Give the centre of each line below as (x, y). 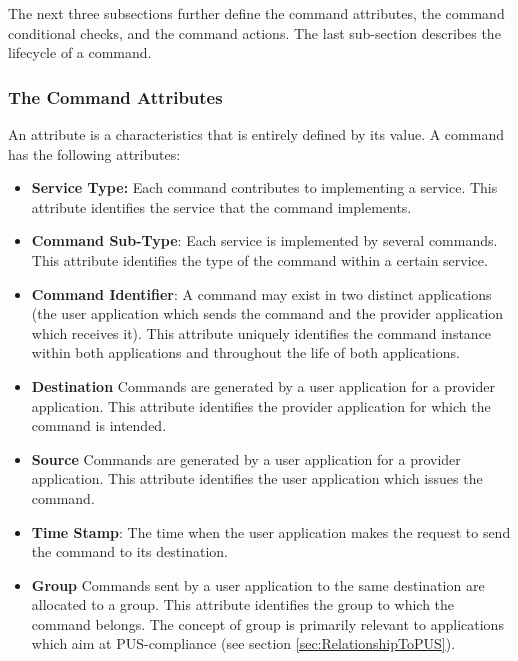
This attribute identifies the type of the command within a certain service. (259, 259)
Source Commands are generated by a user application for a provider (246, 458)
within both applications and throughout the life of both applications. (245, 352)
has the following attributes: (94, 153)
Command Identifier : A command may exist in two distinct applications (261, 293)
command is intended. (99, 425)
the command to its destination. (129, 551)
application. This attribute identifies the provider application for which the (261, 405)
